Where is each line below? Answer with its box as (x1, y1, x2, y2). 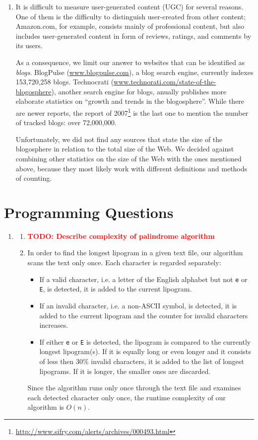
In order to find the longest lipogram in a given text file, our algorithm (27, 247, 243, 258)
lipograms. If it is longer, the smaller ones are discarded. (39, 366, 211, 376)
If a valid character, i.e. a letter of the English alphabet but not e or (39, 274, 248, 284)
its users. (15, 40, 43, 51)
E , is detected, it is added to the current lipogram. (39, 284, 192, 294)
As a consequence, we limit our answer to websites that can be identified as (15, 57, 245, 67)
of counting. (15, 173, 52, 183)
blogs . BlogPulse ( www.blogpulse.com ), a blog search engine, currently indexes (15, 67, 254, 77)
